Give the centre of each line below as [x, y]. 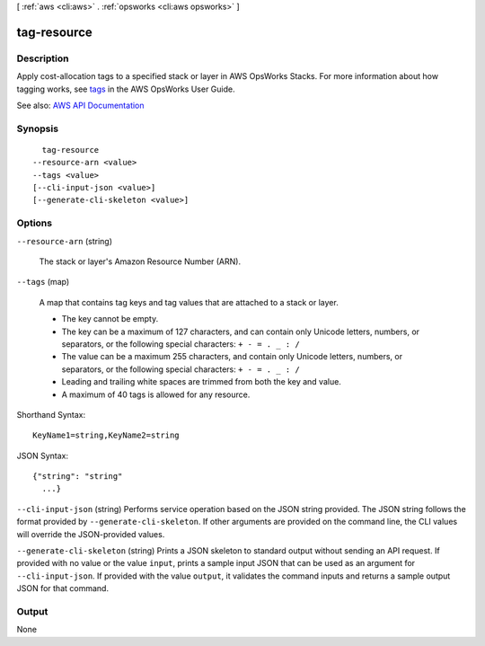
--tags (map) [43, 282]
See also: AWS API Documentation [80, 105]
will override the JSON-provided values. [91, 534]
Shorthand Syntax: [51, 414]
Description [43, 58]
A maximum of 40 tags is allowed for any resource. [156, 394]
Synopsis [37, 128]
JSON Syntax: [43, 456]
